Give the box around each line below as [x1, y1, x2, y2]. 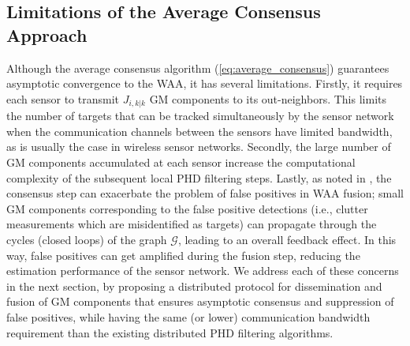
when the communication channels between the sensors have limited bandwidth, [6, 122, 393, 139]
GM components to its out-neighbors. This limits [149, 90, 386, 107]
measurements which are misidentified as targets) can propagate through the [6, 216, 377, 232]
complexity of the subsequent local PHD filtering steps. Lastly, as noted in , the [6, 169, 392, 186]
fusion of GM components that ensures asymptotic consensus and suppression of [6, 293, 394, 310]
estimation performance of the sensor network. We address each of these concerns [6, 262, 399, 279]
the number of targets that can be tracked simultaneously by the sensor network [6, 107, 394, 124]
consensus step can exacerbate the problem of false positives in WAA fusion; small [6, 185, 404, 201]
